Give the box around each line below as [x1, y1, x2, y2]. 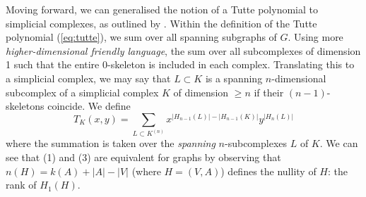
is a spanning [205, 70, 263, 85]
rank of [6, 177, 37, 192]
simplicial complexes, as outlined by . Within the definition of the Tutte [6, 15, 317, 30]
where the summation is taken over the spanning [6, 136, 216, 151]
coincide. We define [47, 99, 131, 113]
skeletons [6, 99, 45, 113]
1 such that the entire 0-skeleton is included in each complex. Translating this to [6, 57, 355, 72]
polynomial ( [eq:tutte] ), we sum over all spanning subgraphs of [6, 30, 277, 44]
